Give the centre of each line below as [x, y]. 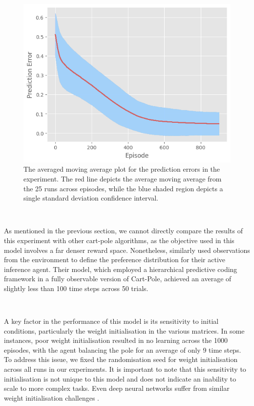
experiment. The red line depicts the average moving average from [123, 178]
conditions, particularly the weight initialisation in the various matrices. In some [124, 330]
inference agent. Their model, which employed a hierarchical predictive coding [121, 269]
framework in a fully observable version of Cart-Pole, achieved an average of [118, 279]
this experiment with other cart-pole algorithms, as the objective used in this [119, 240]
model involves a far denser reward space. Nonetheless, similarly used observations [127, 250]
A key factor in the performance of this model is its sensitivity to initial [111, 321]
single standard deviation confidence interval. [91, 198]
